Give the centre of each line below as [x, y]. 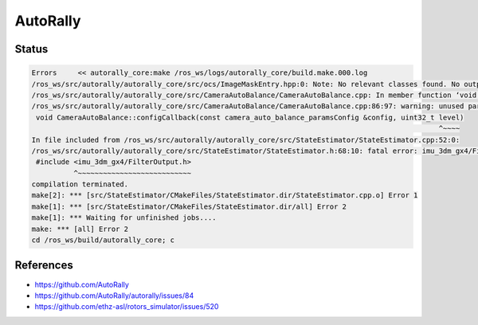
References [44, 266]
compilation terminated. [80, 184]
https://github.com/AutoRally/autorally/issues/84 [114, 296]
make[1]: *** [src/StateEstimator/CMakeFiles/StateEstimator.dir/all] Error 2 [189, 206]
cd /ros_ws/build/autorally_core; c [103, 240]
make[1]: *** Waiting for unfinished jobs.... [124, 218]
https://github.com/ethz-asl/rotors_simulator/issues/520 [127, 307]
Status [31, 49]
